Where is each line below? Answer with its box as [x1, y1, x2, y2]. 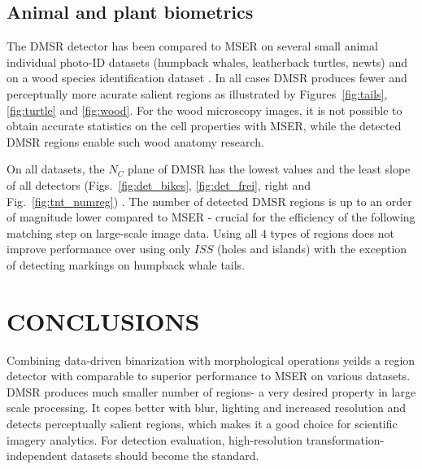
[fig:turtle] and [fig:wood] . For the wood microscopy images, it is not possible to [7, 101, 402, 118]
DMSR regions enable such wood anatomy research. [7, 133, 264, 150]
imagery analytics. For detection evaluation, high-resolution [7, 431, 303, 448]
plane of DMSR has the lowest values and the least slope [128, 160, 411, 178]
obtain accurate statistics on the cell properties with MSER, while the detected [7, 117, 402, 134]
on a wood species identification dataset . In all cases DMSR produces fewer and [7, 69, 407, 86]
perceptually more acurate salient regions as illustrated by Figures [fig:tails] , [7, 85, 388, 102]
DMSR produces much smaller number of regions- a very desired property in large [7, 383, 416, 400]
